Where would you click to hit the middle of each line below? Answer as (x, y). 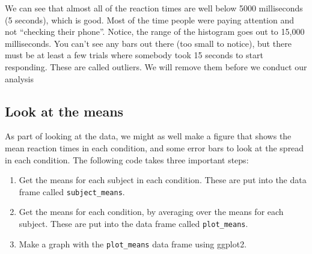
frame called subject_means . (72, 191)
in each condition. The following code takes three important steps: (127, 159)
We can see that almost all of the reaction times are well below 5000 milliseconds (154, 8)
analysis (19, 78)
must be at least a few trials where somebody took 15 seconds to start (134, 55)
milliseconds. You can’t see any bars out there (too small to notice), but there (148, 43)
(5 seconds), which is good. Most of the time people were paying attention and (149, 20)
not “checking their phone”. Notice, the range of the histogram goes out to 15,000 (155, 32)
